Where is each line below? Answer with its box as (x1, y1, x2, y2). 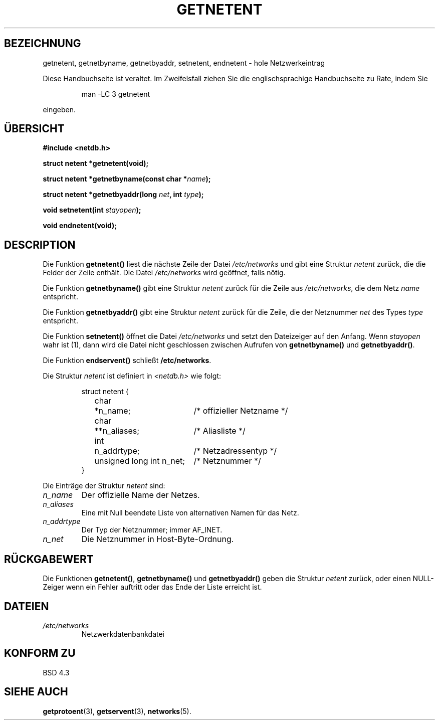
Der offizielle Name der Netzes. (81, 490, 200, 500)
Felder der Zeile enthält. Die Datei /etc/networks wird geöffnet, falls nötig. (43, 268, 286, 277)
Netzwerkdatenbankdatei (81, 629, 164, 638)
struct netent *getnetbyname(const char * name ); (43, 174, 211, 184)
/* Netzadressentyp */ (193, 446, 277, 456)
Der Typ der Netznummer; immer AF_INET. (81, 525, 223, 534)
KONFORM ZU (4, 647, 76, 660)
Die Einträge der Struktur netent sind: (43, 481, 165, 490)
